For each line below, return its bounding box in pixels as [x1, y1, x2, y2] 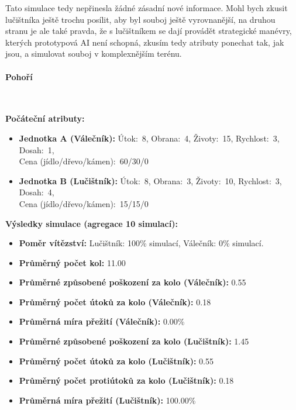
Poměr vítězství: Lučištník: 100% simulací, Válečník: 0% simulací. [19, 237, 264, 249]
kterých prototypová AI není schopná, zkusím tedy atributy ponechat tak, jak [5, 36, 284, 48]
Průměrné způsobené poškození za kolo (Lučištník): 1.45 [19, 335, 249, 347]
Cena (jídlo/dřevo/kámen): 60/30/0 [19, 155, 149, 167]
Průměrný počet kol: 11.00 [19, 256, 126, 268]
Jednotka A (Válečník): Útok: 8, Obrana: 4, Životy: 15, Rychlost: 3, [19, 132, 280, 144]
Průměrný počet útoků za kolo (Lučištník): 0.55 [19, 354, 214, 367]
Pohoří [5, 70, 33, 82]
